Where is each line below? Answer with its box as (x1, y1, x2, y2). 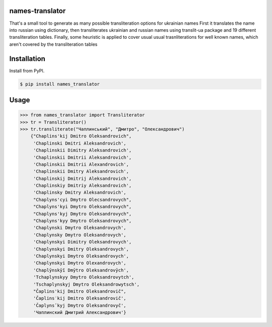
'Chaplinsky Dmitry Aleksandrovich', (33, 189, 126, 195)
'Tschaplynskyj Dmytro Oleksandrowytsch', (33, 281, 140, 287)
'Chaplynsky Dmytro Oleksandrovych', (33, 232, 126, 238)
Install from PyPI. (9, 68, 45, 74)
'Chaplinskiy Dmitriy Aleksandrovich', (33, 183, 132, 188)
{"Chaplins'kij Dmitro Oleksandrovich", (30, 134, 132, 139)
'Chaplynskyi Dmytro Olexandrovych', (33, 260, 126, 266)
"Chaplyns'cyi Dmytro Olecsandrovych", (33, 197, 132, 203)
